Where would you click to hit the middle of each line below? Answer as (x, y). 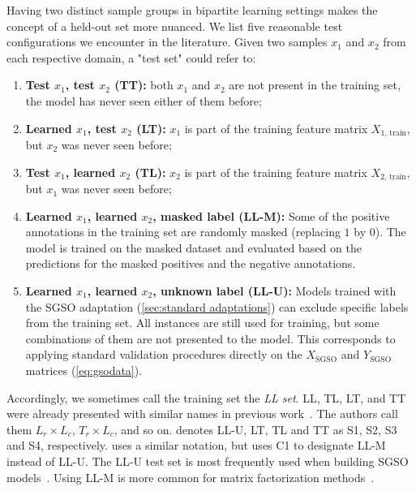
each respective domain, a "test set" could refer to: (131, 57)
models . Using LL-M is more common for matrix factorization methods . (191, 477)
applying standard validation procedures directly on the (164, 354)
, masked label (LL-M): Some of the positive (271, 215)
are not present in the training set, (315, 85)
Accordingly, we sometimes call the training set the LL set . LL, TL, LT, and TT (206, 397)
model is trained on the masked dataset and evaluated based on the (193, 247)
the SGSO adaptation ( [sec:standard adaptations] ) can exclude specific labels (217, 306)
